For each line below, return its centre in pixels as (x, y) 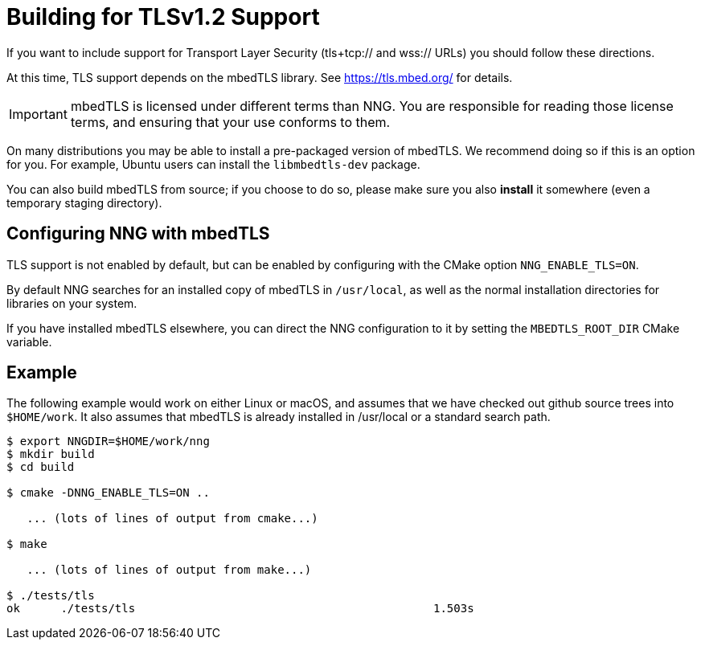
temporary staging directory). (84, 202)
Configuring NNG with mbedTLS (138, 234)
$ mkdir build (51, 454)
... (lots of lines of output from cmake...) (172, 519)
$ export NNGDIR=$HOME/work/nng (108, 442)
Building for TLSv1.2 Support (163, 17)
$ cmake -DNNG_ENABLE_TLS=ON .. (108, 493)
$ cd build (41, 467)
